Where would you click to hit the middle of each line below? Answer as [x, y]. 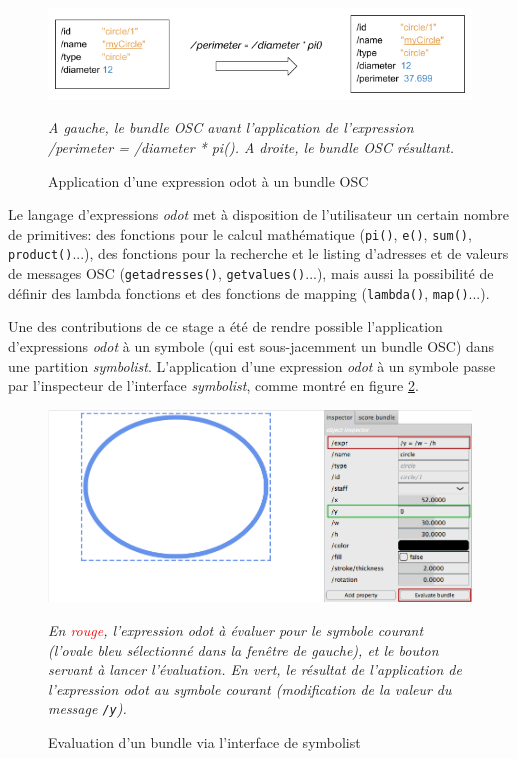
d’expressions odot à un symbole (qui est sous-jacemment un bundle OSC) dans [251, 346]
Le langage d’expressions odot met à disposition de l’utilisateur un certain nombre [259, 214]
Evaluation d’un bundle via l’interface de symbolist [204, 742]
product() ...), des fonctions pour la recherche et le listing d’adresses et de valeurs [258, 253]
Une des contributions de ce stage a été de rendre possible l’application [225, 326]
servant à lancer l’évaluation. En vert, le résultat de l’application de [255, 669]
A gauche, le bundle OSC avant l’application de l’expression [231, 127]
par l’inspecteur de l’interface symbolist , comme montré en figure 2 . [213, 385]
